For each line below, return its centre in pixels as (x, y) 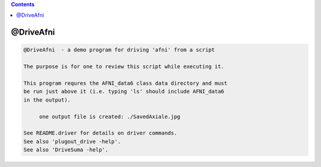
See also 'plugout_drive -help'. (72, 141)
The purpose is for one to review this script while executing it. (124, 67)
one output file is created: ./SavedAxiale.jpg (110, 116)
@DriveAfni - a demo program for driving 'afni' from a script (119, 50)
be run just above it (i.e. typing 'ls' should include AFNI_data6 (124, 92)
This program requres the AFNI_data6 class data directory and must (125, 83)
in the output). (47, 100)
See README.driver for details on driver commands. (100, 133)
